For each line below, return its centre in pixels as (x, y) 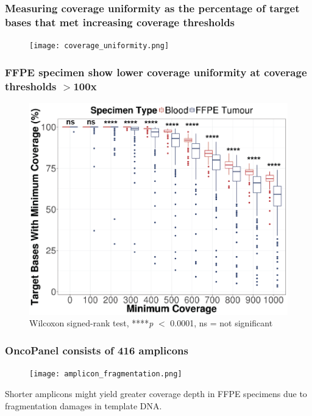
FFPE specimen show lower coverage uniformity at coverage (156, 72)
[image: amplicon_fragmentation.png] (106, 374)
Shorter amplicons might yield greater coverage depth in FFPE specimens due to (156, 393)
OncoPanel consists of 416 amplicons (97, 350)
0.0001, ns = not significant (222, 323)
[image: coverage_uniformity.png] (99, 46)
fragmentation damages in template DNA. (83, 405)
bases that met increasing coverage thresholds (120, 22)
